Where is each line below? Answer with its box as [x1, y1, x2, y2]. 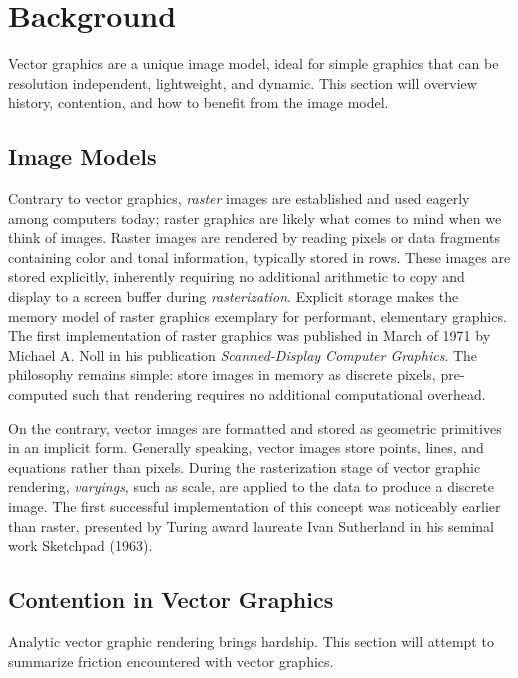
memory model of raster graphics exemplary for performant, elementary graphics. [8, 305, 507, 326]
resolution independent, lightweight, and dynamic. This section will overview [8, 72, 477, 93]
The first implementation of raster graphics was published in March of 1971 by [8, 325, 491, 346]
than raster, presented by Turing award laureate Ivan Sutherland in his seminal [8, 515, 494, 536]
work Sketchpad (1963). [8, 535, 153, 556]
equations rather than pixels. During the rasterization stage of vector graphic [8, 456, 481, 477]
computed [8, 384, 68, 405]
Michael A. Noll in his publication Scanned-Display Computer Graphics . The [8, 344, 478, 365]
